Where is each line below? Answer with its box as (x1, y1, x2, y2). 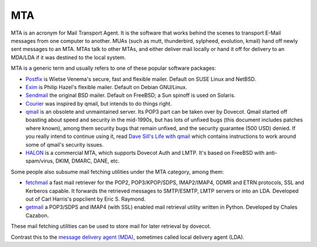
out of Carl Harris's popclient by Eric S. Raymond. (25, 195, 146, 202)
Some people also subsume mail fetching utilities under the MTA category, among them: (11, 168, 224, 175)
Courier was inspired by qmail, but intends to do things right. (25, 100, 173, 107)
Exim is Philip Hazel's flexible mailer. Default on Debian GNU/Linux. (25, 83, 187, 90)
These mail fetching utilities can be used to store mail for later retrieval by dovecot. (11, 223, 211, 230)
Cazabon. (25, 212, 49, 219)
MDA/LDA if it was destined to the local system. (11, 53, 126, 61)
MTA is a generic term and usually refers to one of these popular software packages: (11, 65, 217, 72)
